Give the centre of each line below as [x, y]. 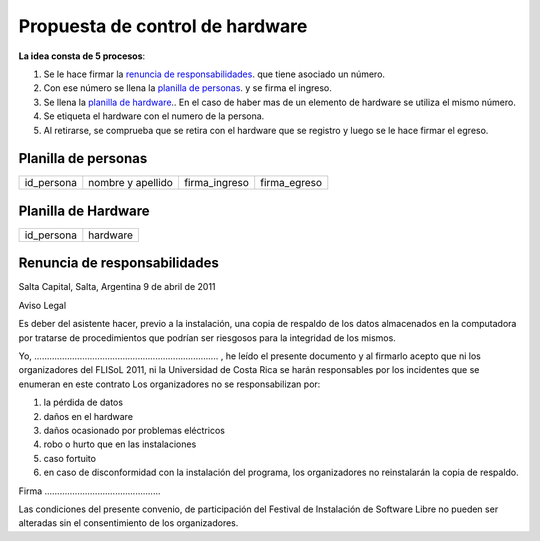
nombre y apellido [131, 183]
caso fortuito [70, 458]
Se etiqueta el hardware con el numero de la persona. [154, 116]
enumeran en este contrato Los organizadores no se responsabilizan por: [169, 384]
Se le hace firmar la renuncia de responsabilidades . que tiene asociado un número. [214, 74]
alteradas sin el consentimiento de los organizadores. [128, 523]
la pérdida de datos [83, 402]
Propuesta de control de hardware [163, 26]
